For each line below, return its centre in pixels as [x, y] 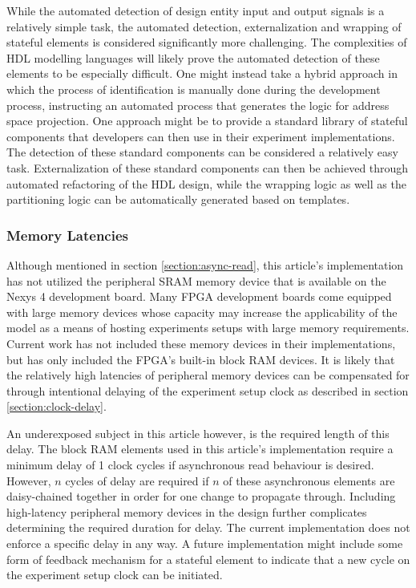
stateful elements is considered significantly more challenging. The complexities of [207, 42]
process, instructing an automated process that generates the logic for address [198, 105]
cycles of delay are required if [137, 480]
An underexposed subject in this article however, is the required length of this [198, 433]
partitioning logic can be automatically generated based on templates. [178, 199]
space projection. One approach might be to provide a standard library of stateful [207, 121]
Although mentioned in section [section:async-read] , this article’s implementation [205, 264]
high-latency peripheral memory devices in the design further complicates [187, 511]
